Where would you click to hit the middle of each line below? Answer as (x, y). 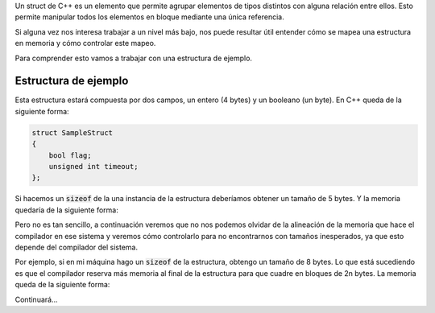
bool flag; (70, 155)
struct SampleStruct (72, 132)
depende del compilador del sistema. (77, 247)
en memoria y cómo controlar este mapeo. (85, 43)
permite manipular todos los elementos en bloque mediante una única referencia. (150, 17)
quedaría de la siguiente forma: (66, 210)
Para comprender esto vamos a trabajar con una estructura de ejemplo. (134, 58)
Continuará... (36, 299)
